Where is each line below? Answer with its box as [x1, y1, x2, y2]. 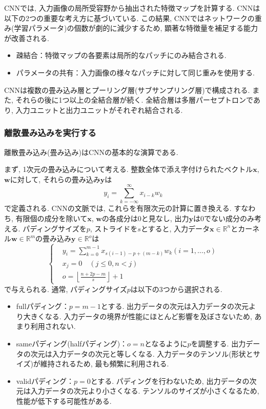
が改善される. [4, 32, 49, 43]
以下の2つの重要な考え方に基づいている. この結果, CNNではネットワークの [4, 12, 255, 23]
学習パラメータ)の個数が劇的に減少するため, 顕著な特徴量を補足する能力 [14, 23, 258, 33]
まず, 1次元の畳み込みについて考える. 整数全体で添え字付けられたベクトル [4, 164, 253, 174]
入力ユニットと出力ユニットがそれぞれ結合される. [15, 104, 183, 115]
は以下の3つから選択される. [130, 283, 222, 294]
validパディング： [16, 375, 74, 386]
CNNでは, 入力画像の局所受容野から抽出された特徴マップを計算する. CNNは [4, 3, 260, 13]
